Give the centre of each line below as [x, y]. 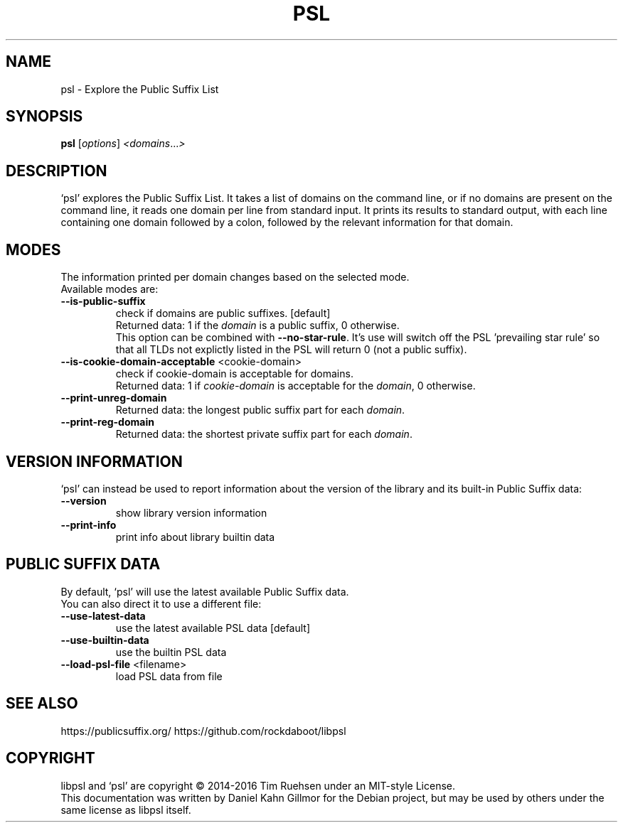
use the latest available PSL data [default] [213, 628]
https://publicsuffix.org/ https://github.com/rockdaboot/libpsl [203, 731]
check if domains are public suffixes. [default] [223, 313]
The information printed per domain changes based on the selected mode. [235, 277]
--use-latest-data [103, 615]
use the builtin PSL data [171, 652]
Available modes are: [110, 289]
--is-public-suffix [103, 301]
